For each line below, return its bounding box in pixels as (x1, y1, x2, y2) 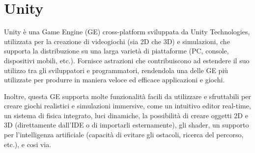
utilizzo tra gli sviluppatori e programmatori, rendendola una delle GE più (4, 65, 228, 75)
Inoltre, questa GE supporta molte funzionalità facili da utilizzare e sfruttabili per (4, 91, 251, 101)
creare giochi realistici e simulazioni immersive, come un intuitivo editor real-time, (4, 101, 251, 111)
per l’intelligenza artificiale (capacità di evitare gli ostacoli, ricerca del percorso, (4, 129, 244, 140)
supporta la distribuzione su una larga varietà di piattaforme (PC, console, (4, 46, 229, 56)
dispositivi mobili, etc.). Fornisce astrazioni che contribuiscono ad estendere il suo (4, 55, 250, 65)
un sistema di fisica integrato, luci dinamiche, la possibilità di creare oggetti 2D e (4, 110, 248, 120)
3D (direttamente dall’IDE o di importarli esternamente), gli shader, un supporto (4, 120, 249, 130)
